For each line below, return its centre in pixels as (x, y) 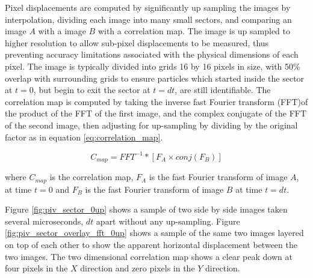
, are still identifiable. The (223, 90)
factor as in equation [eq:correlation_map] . (84, 137)
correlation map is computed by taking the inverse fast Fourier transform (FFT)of (156, 101)
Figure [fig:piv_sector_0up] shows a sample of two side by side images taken (146, 209)
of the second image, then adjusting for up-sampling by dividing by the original (151, 125)
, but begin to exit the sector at (92, 90)
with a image (62, 31)
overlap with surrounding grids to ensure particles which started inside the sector (155, 78)
